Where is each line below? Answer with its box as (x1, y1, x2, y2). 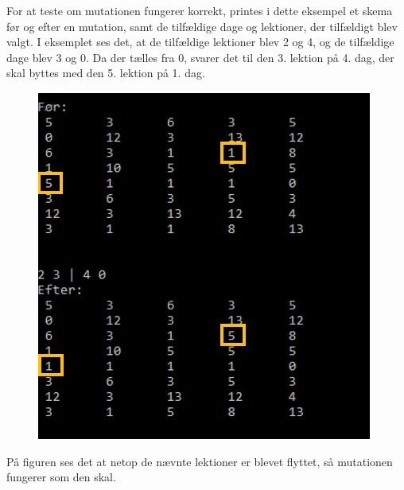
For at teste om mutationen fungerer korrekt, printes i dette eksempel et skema (6, 2, 393, 18)
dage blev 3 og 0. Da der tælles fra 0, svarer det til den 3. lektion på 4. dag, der (6, 49, 394, 65)
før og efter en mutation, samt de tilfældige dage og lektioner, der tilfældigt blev (6, 17, 398, 34)
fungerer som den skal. (6, 469, 116, 485)
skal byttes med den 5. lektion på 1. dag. (6, 64, 205, 81)
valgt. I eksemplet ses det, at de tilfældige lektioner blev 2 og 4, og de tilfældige (6, 33, 394, 50)
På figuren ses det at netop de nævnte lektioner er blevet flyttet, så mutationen (6, 453, 393, 469)
